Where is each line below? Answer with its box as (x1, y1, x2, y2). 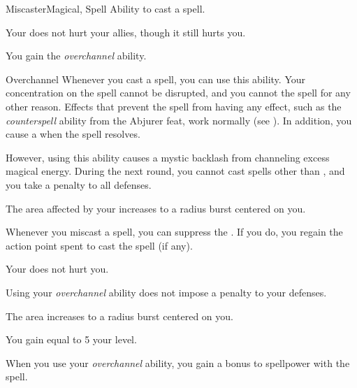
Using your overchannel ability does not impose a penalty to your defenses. (6, 285, 327, 299)
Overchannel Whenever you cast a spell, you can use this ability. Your (6, 71, 305, 86)
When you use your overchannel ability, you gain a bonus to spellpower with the (6, 355, 350, 370)
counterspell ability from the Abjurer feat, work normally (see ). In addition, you (6, 113, 352, 127)
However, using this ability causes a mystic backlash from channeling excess (6, 150, 330, 164)
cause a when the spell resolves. (6, 127, 140, 141)
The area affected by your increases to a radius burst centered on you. (6, 201, 306, 215)
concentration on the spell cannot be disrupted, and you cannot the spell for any (6, 85, 351, 100)
